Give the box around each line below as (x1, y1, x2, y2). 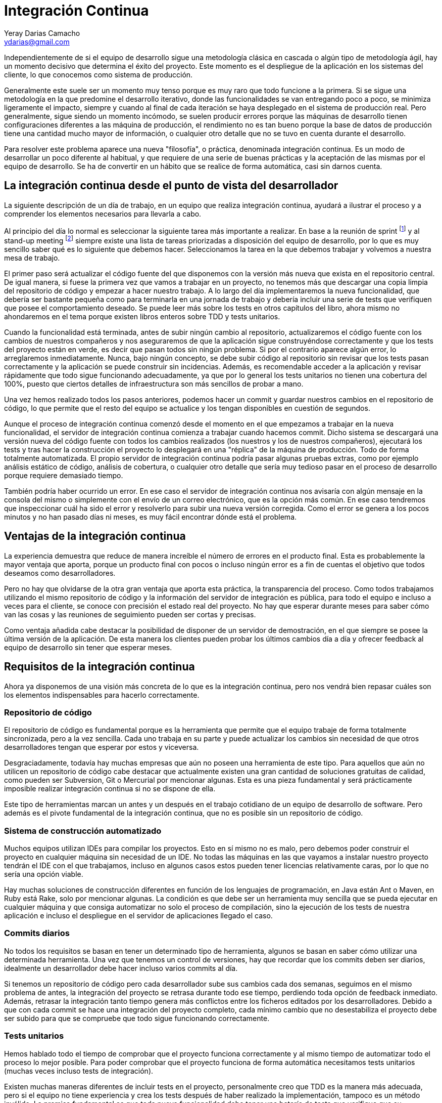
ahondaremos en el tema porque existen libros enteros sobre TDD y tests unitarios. (4, 312, 280, 321)
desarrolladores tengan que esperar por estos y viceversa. (4, 743, 199, 752)
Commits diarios (4, 928, 70, 939)
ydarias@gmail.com (4, 37, 70, 46)
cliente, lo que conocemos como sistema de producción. (4, 70, 193, 79)
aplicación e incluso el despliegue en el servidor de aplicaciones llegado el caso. (4, 911, 273, 920)
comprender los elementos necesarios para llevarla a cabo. (4, 209, 202, 218)
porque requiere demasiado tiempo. (4, 471, 123, 480)
